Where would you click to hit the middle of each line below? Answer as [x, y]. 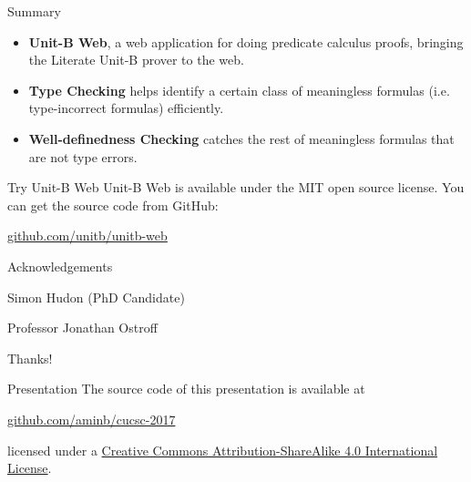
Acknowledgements [60, 266]
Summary [34, 11]
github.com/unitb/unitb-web [87, 236]
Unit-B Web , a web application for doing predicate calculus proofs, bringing [246, 41]
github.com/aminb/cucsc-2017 [92, 419]
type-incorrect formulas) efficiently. [126, 108]
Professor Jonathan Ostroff [82, 328]
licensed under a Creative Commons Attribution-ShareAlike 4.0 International [223, 450]
